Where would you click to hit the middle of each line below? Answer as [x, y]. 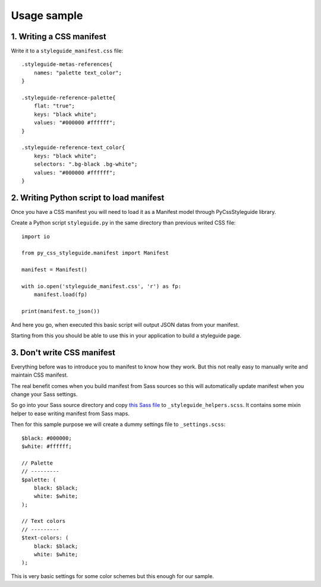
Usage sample [47, 15]
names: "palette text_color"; [78, 72]
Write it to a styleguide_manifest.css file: [67, 51]
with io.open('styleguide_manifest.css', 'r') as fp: [101, 286]
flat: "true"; [54, 106]
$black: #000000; [47, 438]
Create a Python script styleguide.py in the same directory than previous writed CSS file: [123, 223]
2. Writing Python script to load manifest [88, 198]
